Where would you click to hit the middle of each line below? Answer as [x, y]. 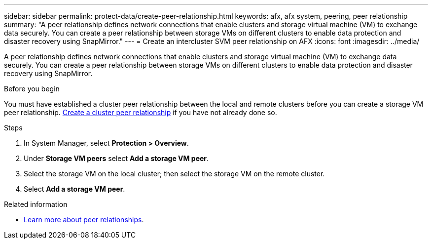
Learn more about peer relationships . [84, 220]
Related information [36, 204]
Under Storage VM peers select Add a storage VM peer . [116, 158]
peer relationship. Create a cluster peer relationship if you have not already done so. [141, 112]
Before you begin [32, 89]
